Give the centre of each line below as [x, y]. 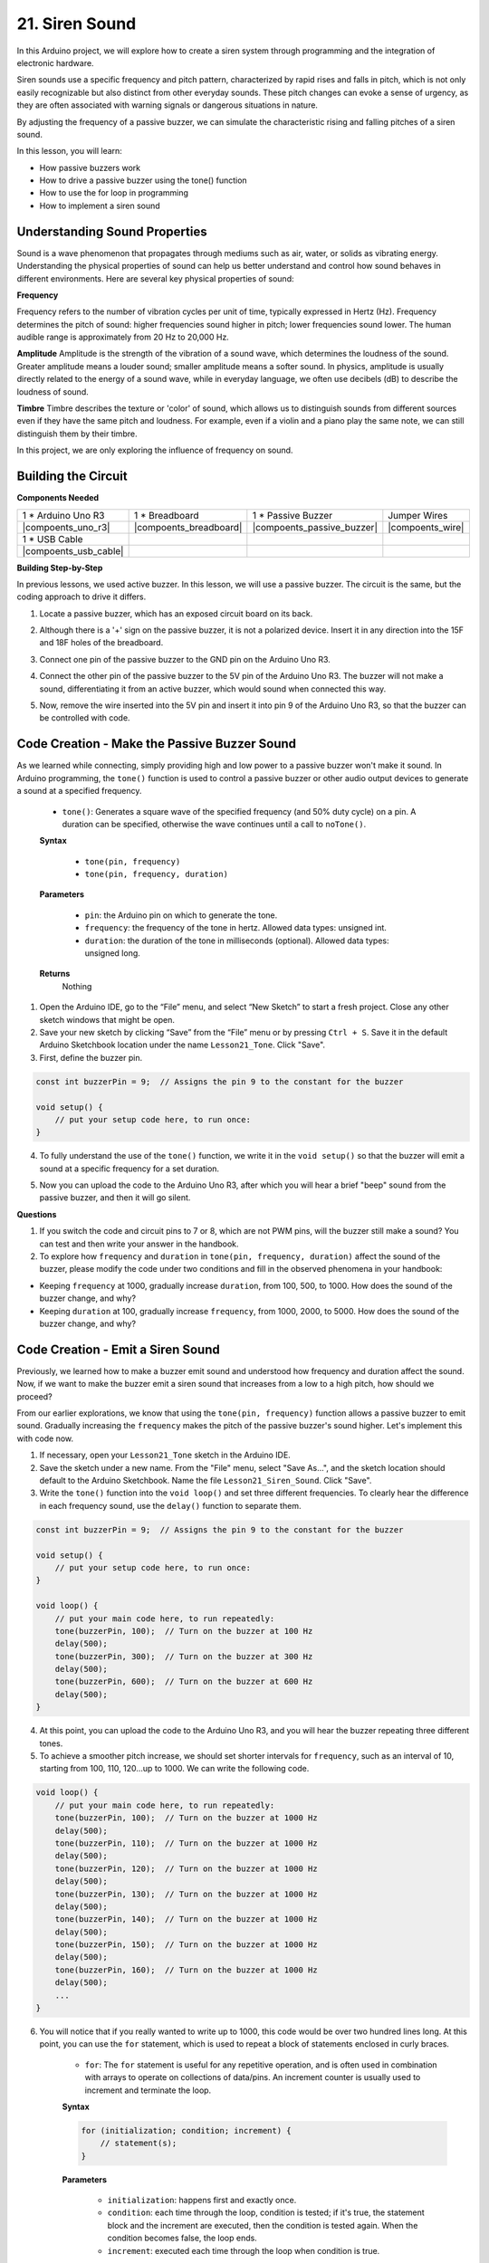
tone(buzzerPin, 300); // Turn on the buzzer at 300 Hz [184, 1656]
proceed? [35, 1396]
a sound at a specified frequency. [79, 791]
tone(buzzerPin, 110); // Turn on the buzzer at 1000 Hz [186, 1843]
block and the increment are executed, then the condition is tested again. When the [263, 2225]
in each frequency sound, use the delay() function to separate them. [170, 1505]
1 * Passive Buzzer [292, 515]
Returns [55, 974]
